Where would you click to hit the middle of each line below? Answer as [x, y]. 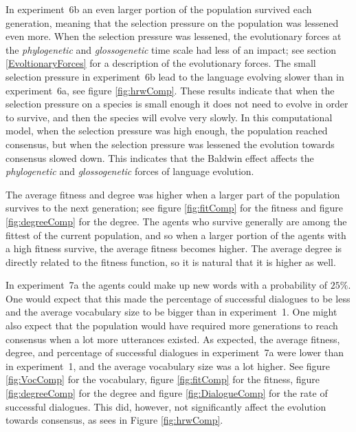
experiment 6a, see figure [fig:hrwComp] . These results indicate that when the [170, 90]
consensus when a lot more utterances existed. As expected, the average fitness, [173, 339]
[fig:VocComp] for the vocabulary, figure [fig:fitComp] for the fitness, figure [163, 379]
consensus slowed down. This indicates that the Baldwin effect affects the [160, 157]
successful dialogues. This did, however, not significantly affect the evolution [166, 406]
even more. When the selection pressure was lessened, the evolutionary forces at [174, 36]
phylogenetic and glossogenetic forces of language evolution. [130, 171]
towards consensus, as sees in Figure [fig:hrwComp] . [114, 420]
